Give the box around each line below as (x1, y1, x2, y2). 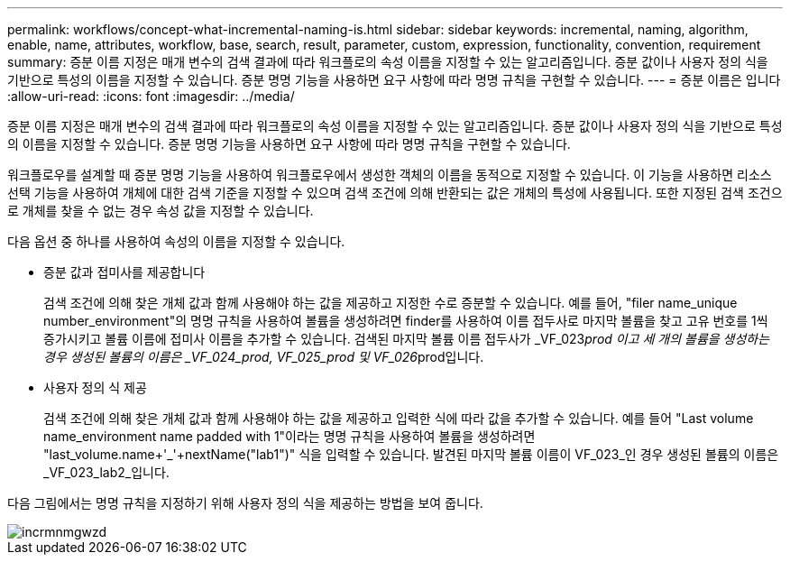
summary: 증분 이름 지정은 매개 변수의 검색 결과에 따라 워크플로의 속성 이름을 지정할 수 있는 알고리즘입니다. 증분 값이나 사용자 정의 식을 (7, 54, 768, 69)
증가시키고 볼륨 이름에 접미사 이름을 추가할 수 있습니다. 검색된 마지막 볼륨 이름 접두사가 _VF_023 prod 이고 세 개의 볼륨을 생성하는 (43, 331, 770, 346)
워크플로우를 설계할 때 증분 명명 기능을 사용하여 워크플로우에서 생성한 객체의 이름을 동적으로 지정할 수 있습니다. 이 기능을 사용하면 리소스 (7, 167, 772, 182)
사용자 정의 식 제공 (43, 380, 147, 395)
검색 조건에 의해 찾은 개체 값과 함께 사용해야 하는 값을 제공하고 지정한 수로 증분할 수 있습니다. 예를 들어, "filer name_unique (43, 295, 738, 310)
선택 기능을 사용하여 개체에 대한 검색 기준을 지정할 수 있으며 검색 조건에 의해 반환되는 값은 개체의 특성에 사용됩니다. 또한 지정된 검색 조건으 (7, 185, 783, 200)
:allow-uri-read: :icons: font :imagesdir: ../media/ (7, 88, 295, 104)
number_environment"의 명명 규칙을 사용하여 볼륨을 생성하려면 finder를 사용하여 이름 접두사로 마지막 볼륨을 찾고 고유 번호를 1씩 (43, 313, 768, 328)
